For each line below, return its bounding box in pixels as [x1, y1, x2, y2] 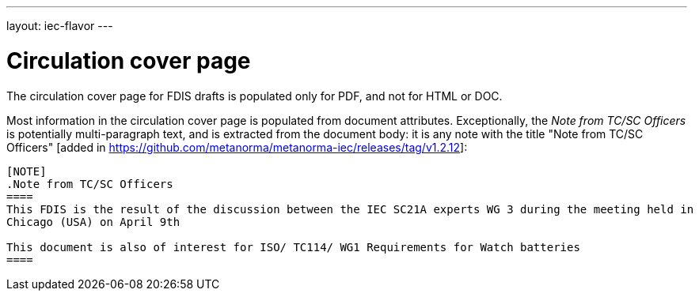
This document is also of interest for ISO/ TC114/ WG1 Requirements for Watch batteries [6, 240, 580, 254]
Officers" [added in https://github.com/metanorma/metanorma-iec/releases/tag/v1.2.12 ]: [6, 140, 468, 154]
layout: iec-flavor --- [6, 19, 113, 32]
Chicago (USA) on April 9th [6, 215, 180, 228]
